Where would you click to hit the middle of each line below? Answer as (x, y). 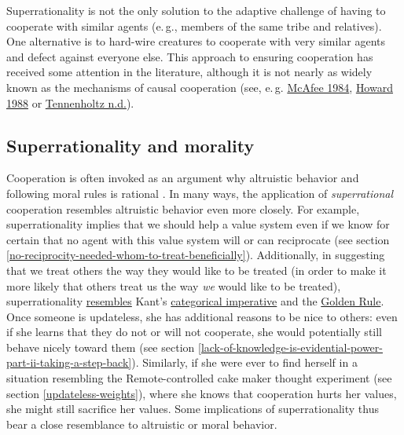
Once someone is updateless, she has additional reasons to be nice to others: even (202, 316)
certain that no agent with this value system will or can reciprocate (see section (198, 239)
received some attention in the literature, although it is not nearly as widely (189, 72)
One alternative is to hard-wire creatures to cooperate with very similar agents (196, 41)
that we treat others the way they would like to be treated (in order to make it (196, 270)
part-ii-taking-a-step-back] (69, 362)
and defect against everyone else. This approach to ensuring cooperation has (190, 56)
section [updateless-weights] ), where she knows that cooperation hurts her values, (202, 393)
